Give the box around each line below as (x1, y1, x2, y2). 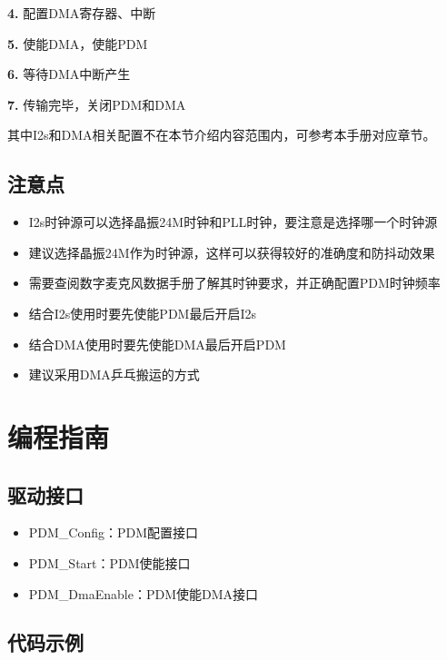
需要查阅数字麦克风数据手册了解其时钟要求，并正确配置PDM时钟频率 (28, 273, 441, 292)
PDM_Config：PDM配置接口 (28, 523, 199, 542)
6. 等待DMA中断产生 (7, 64, 131, 84)
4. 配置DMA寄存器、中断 (7, 4, 156, 22)
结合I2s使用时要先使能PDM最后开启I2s (28, 303, 257, 322)
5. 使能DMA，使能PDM (7, 34, 148, 53)
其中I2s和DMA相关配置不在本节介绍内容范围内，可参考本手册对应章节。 (7, 125, 436, 144)
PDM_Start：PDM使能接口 (28, 553, 191, 572)
